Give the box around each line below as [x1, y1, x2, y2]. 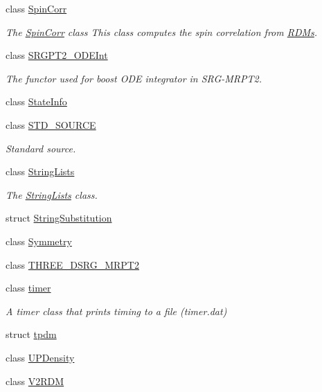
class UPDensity [6, 350, 75, 364]
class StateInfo [6, 94, 67, 109]
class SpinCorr [6, 1, 67, 15]
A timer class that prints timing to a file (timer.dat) [6, 303, 227, 318]
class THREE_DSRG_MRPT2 [6, 257, 139, 271]
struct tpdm [6, 327, 57, 341]
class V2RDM [6, 373, 64, 388]
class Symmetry [6, 233, 72, 248]
